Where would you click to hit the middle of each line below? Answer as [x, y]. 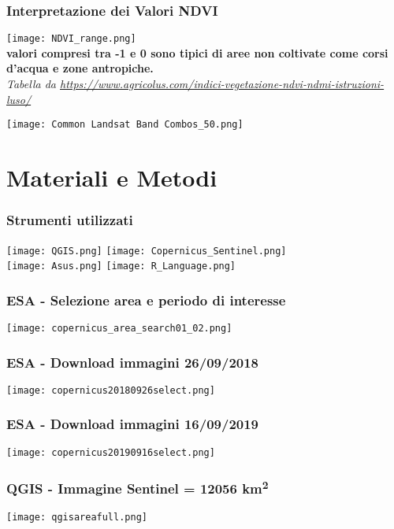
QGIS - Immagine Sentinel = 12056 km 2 [138, 488]
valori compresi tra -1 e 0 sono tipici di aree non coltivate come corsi [197, 52]
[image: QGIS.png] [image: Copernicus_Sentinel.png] [147, 251]
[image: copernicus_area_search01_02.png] [119, 329]
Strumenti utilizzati [70, 220]
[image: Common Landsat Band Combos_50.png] [125, 125]
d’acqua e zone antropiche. [80, 68]
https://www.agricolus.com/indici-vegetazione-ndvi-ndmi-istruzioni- [222, 84]
